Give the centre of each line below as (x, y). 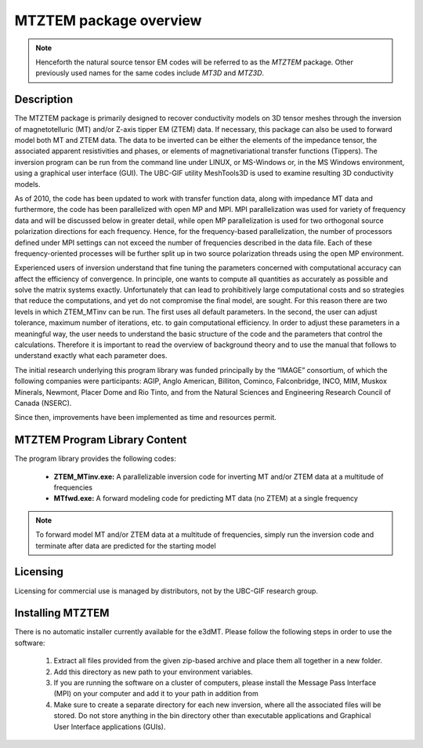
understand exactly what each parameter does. (91, 356)
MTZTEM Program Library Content (101, 440)
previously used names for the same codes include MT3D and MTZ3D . (150, 73)
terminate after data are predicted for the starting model (126, 545)
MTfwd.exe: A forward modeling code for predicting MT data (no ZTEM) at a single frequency (206, 498)
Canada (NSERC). (43, 403)
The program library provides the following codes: (95, 458)
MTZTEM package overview (108, 20)
